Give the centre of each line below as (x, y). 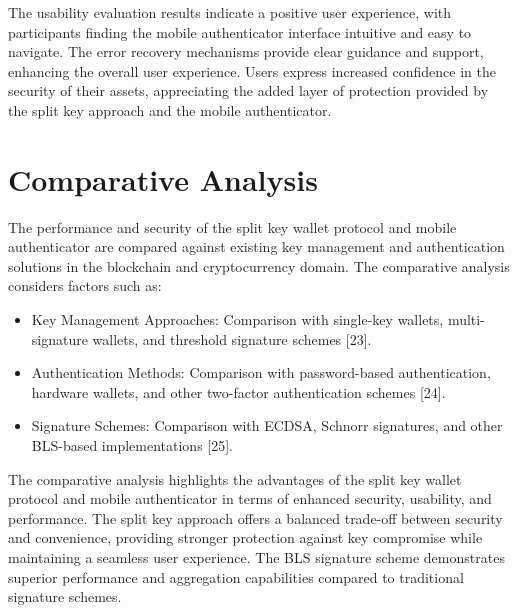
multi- (466, 319)
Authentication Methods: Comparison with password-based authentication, (261, 372)
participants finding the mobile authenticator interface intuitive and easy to (240, 31)
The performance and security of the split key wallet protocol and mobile (232, 226)
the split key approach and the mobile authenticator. (170, 109)
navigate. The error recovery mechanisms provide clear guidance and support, (246, 51)
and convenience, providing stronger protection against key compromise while (245, 537)
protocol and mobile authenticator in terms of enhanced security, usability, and (250, 498)
